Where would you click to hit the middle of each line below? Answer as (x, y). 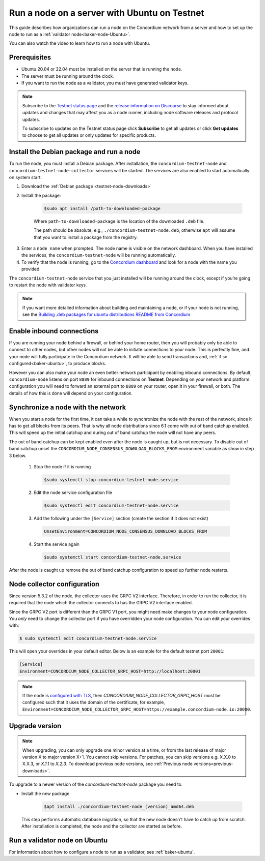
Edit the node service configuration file (73, 492)
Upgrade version (35, 726)
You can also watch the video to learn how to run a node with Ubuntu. (80, 43)
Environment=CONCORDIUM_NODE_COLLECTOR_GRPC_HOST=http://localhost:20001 (110, 671)
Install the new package (45, 793)
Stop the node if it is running (62, 466)
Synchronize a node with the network (67, 407)
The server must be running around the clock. (68, 76)
